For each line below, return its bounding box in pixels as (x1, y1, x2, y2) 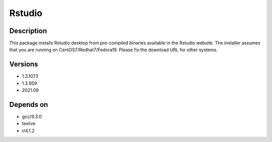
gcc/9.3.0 (22, 113, 42, 120)
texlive (22, 120, 36, 126)
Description (9, 27, 47, 35)
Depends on (9, 100, 48, 109)
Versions (9, 60, 38, 69)
